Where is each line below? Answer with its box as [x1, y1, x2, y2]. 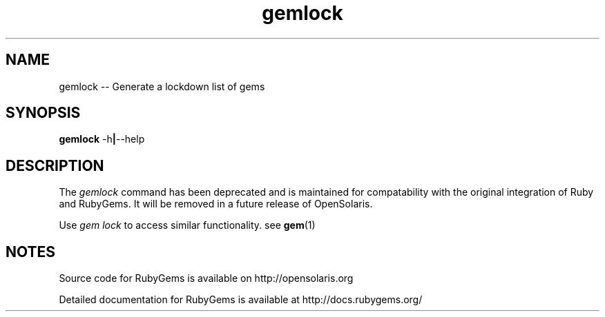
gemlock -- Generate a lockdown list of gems [59, 80, 265, 92]
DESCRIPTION [6, 156, 104, 174]
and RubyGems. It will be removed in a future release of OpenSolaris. [59, 198, 373, 210]
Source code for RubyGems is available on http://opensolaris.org [59, 272, 354, 285]
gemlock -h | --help [59, 133, 145, 145]
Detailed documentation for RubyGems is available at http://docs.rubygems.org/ [59, 294, 423, 306]
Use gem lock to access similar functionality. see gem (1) [59, 219, 316, 232]
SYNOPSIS [6, 104, 81, 122]
